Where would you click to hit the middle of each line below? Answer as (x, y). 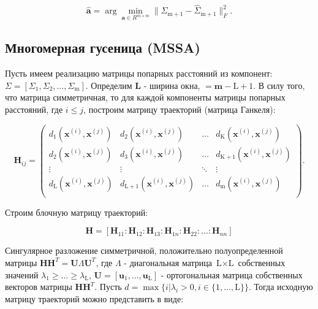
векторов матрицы (39, 287)
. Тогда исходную (281, 287)
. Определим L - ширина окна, (143, 85)
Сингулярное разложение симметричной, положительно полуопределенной (144, 250)
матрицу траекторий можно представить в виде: (94, 298)
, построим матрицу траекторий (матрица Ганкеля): (180, 109)
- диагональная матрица (168, 262)
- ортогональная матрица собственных (232, 274)
